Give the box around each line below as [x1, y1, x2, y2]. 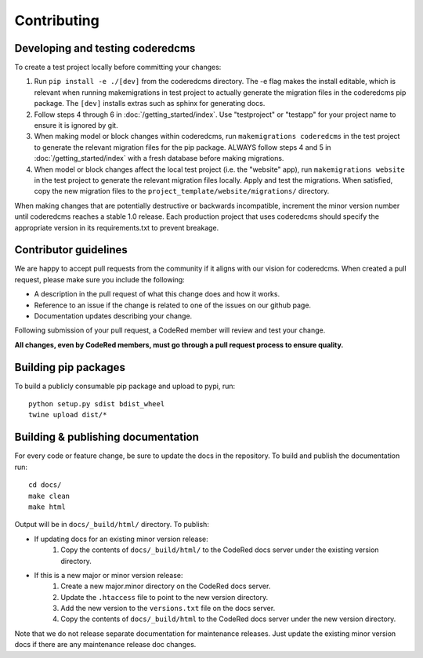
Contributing [14, 12, 99, 29]
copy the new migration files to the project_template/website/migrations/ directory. [34, 187, 330, 196]
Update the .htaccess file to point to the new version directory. [60, 592, 269, 602]
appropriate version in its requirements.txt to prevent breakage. [14, 223, 219, 232]
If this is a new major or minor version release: [34, 570, 183, 580]
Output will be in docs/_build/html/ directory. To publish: [14, 520, 209, 529]
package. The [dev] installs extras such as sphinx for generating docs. [34, 99, 266, 108]
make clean [28, 491, 70, 500]
